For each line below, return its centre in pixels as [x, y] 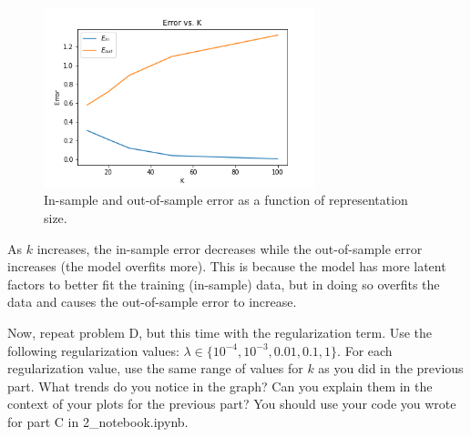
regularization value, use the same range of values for [155, 368]
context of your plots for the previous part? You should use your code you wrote [232, 404]
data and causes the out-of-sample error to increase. [152, 302]
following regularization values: [93, 350]
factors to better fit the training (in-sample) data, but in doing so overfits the [224, 284]
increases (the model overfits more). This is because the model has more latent [227, 266]
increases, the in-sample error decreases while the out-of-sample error [230, 248]
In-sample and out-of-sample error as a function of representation [226, 200]
